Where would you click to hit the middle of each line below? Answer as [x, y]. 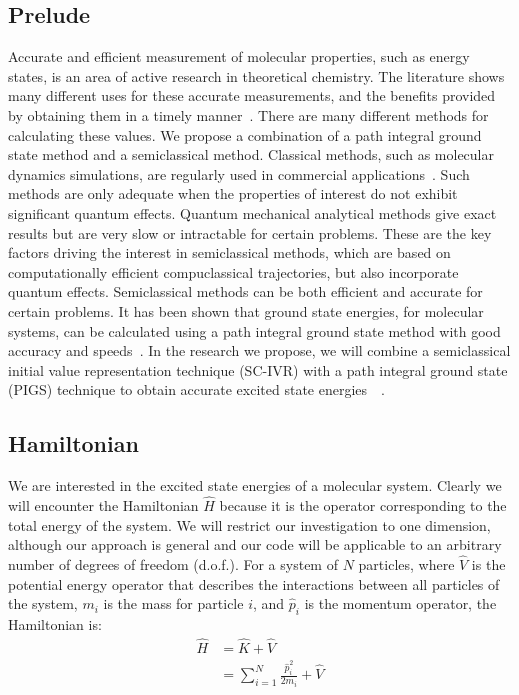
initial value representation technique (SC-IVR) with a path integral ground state [258, 369]
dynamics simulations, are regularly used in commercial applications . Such [239, 173]
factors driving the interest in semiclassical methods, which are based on [229, 252]
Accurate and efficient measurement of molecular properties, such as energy [239, 56]
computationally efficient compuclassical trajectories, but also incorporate [233, 271]
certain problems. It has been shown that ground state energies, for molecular [246, 310]
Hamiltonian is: [55, 623]
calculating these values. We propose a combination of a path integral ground [245, 134]
